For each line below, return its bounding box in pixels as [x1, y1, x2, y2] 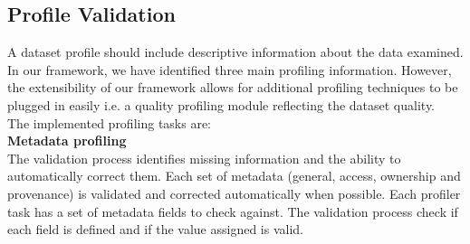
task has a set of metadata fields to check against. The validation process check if [7, 202, 458, 221]
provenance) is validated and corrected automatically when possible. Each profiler [7, 183, 461, 202]
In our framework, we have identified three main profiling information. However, [7, 60, 452, 79]
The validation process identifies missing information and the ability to [7, 148, 401, 167]
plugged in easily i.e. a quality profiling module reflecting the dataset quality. [7, 95, 436, 114]
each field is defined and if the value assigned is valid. [7, 220, 303, 239]
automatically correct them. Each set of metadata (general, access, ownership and [7, 166, 461, 185]
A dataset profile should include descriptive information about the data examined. [7, 42, 464, 61]
